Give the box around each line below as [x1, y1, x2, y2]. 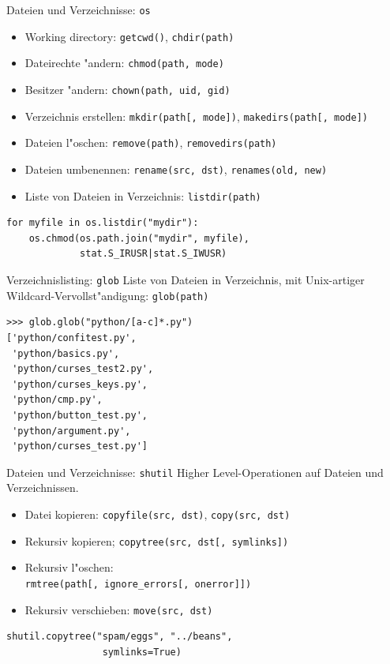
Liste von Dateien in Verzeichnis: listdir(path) [24, 187, 261, 204]
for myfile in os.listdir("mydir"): [6, 217, 199, 229]
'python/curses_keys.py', [12, 378, 148, 390]
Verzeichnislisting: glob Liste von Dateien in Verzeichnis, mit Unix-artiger [6, 272, 365, 288]
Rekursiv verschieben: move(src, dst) [24, 601, 213, 617]
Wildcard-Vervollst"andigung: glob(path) [6, 287, 209, 303]
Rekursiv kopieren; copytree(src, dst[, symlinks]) [24, 532, 289, 549]
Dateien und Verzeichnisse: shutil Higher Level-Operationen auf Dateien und [6, 463, 384, 480]
